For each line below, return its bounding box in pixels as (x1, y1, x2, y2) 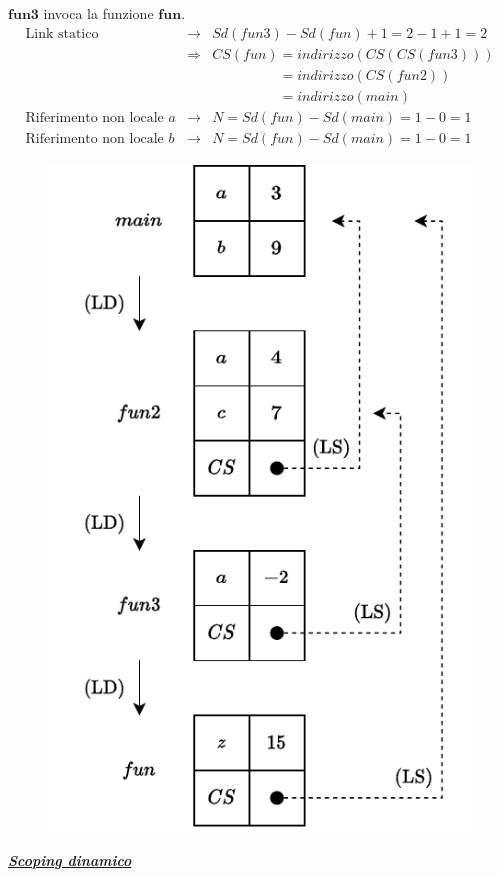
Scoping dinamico (8, 850, 132, 871)
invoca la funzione (43, 3, 154, 23)
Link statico (25, 26, 99, 41)
